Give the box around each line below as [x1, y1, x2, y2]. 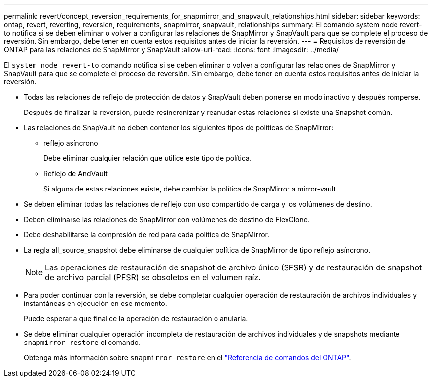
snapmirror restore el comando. [24, 338, 141, 346]
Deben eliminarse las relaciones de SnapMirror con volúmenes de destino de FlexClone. [24, 215, 310, 224]
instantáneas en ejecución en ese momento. [24, 299, 167, 307]
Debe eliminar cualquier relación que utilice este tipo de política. [43, 154, 252, 162]
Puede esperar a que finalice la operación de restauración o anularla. [24, 314, 248, 323]
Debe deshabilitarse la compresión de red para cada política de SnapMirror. [24, 230, 270, 239]
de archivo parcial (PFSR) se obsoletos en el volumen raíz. [45, 272, 261, 282]
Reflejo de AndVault [43, 169, 108, 178]
